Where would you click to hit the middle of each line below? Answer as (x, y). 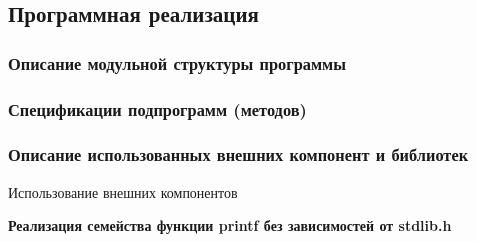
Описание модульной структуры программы (177, 62)
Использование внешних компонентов (123, 191)
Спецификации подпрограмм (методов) (157, 108)
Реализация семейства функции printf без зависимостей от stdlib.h (230, 225)
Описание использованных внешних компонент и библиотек (238, 154)
